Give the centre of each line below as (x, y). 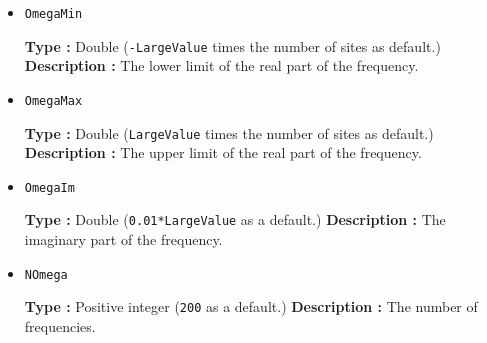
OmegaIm (49, 187)
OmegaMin (53, 14)
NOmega (46, 274)
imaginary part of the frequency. (123, 239)
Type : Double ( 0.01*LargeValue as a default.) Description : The (235, 219)
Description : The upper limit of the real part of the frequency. (223, 152)
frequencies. (60, 326)
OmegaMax (53, 100)
